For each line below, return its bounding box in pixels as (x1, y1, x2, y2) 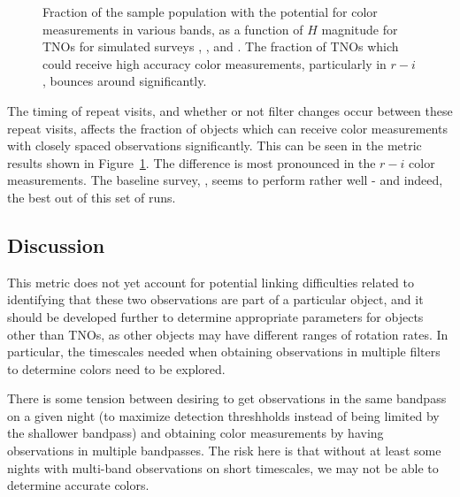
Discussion (7, 231, 105, 258)
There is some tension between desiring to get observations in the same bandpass (7, 389, 447, 408)
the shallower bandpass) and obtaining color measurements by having (7, 424, 384, 442)
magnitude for (321, 19, 398, 38)
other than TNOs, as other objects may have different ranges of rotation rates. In (7, 325, 448, 343)
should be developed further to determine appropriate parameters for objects (7, 307, 424, 325)
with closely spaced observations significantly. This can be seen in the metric (7, 136, 422, 155)
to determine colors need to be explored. (7, 359, 226, 378)
